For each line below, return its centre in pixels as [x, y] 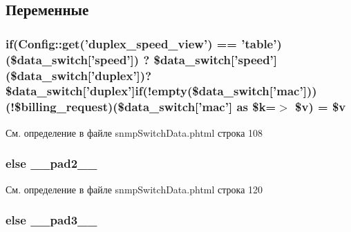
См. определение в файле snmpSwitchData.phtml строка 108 [134, 132]
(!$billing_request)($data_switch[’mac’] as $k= [141, 107]
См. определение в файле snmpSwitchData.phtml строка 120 [134, 189]
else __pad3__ [51, 220]
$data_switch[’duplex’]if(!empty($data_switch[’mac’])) [161, 91]
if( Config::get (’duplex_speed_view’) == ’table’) [144, 43]
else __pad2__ [51, 163]
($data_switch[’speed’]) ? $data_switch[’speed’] [142, 59]
